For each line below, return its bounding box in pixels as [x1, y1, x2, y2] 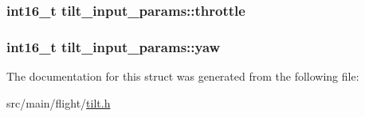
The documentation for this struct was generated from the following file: [6, 68, 359, 85]
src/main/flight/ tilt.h [6, 94, 111, 111]
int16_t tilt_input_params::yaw [6, 36, 221, 56]
